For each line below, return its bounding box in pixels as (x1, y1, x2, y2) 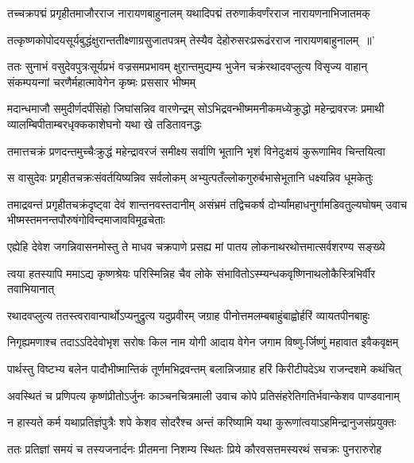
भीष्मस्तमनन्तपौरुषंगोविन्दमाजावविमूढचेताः (7, 211, 165, 228)
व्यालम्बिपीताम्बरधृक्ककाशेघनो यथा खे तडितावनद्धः (7, 115, 202, 132)
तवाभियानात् (7, 280, 55, 297)
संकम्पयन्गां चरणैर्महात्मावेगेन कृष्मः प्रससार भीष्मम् (7, 73, 195, 90)
